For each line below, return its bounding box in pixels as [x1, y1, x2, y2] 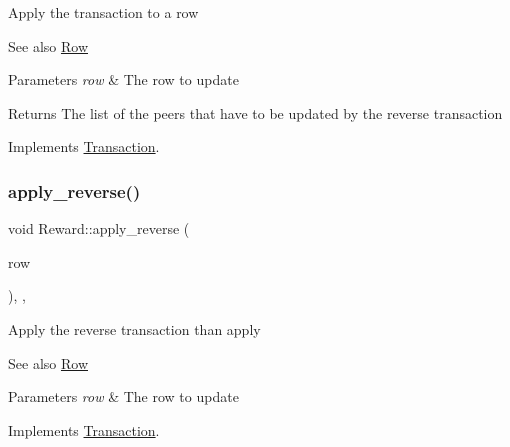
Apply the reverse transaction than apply [8, 318, 261, 339]
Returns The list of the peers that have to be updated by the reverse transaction [8, 102, 503, 123]
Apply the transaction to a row [8, 2, 199, 22]
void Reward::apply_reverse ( [8, 218, 190, 239]
